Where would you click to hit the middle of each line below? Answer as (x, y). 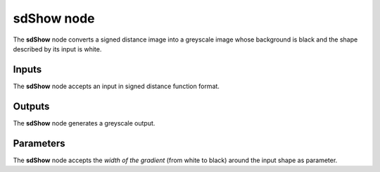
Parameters (39, 143)
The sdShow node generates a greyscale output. (84, 123)
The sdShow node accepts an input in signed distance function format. (116, 86)
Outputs (31, 106)
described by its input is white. (57, 49)
